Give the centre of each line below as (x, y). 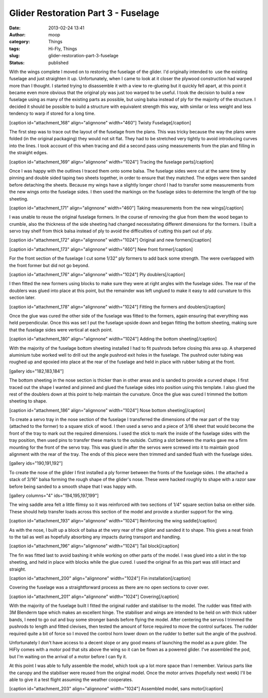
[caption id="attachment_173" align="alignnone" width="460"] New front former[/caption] (101, 249)
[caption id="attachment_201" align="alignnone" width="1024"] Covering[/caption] (94, 597)
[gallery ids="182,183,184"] (36, 371)
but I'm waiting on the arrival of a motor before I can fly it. (68, 656)
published (59, 63)
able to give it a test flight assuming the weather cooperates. (71, 680)
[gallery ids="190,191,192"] (36, 463)
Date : (15, 28)
